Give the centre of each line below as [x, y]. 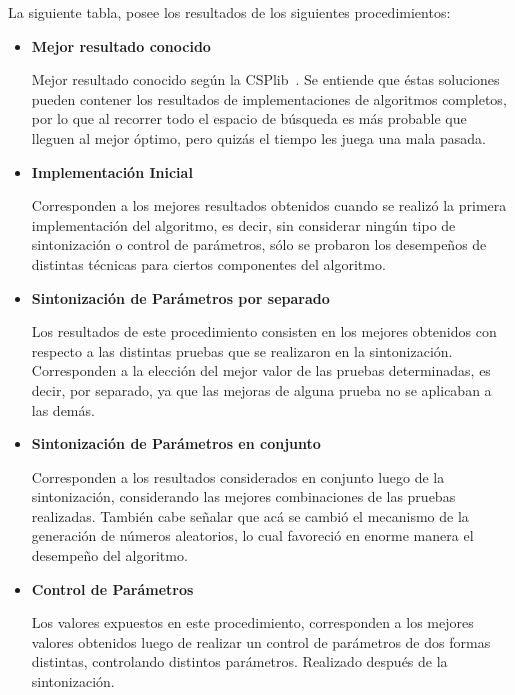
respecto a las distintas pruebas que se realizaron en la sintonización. [242, 350]
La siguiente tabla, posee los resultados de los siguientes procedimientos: [229, 12]
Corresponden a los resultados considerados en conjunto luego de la [238, 476]
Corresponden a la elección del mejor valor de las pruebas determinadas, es [261, 370]
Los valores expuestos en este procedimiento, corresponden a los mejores [252, 622]
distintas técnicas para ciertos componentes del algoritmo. [208, 263]
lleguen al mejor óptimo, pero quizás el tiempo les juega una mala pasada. [258, 137]
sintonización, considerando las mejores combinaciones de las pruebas [243, 496]
